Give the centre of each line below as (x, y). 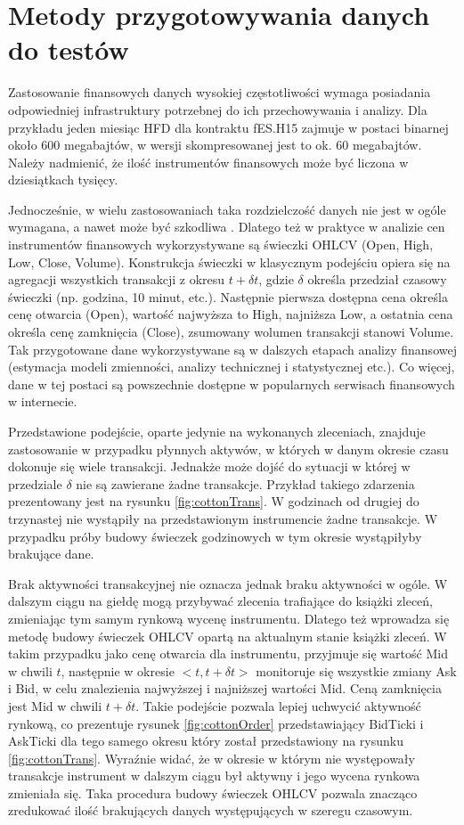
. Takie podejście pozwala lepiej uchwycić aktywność (278, 705)
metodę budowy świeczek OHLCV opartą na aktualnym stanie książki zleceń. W (228, 636)
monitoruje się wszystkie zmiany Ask (356, 670)
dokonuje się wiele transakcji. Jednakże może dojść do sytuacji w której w (209, 466)
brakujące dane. (51, 554)
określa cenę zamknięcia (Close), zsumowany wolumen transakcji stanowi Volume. (231, 332)
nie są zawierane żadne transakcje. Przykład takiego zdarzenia (245, 483)
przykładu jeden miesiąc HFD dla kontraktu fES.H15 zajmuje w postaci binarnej (228, 127)
